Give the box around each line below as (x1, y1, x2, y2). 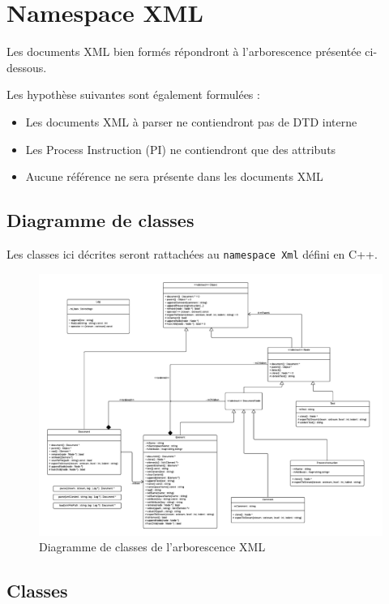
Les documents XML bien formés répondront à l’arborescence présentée (6, 43, 361, 60)
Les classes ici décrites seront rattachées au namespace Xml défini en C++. (6, 245, 378, 262)
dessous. (6, 58, 47, 75)
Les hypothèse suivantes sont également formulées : (6, 86, 260, 103)
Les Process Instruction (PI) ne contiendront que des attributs (25, 140, 336, 157)
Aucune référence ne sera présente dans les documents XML (25, 168, 323, 185)
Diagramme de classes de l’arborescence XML (39, 538, 266, 555)
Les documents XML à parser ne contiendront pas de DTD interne (25, 113, 357, 130)
